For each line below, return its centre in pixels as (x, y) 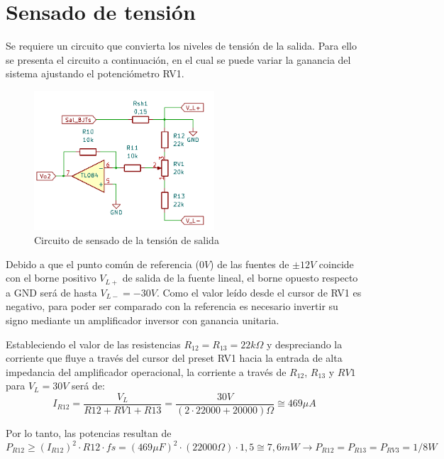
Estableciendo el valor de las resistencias (93, 344)
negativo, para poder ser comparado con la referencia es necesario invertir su (172, 306)
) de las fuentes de (250, 264)
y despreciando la (304, 344)
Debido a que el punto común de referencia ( (102, 264)
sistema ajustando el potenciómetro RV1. (95, 73)
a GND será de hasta (51, 292)
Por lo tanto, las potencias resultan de (89, 432)
